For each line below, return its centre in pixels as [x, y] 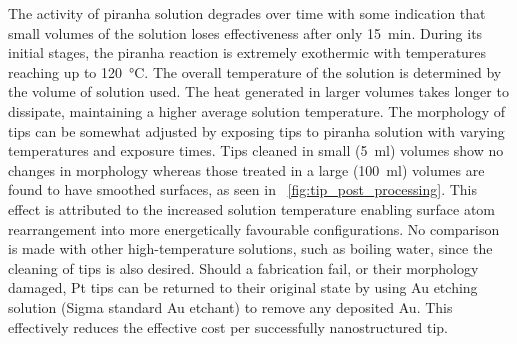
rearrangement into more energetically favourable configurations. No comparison [254, 228]
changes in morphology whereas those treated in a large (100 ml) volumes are [246, 169]
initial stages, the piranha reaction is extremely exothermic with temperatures [247, 52]
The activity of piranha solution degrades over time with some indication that [247, 13]
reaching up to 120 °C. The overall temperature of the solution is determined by [255, 71]
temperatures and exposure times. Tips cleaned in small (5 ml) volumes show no [256, 150]
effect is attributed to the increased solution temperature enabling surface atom [251, 208]
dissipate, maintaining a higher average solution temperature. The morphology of [257, 110]
